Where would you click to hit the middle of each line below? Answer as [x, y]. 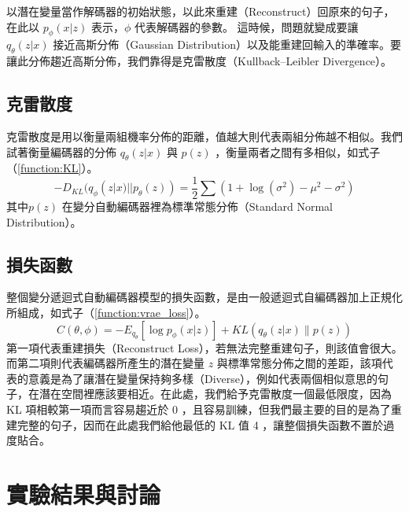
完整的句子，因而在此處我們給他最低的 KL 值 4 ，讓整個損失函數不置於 [200, 424]
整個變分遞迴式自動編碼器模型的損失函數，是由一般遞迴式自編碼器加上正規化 [204, 297]
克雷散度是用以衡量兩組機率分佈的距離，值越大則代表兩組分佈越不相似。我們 [204, 136]
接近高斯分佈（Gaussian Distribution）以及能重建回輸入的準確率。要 [227, 44]
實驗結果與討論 [84, 494]
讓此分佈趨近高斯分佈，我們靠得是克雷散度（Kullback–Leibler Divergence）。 [199, 61]
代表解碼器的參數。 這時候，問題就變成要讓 [246, 26]
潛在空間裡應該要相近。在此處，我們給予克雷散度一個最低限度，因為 [215, 394]
